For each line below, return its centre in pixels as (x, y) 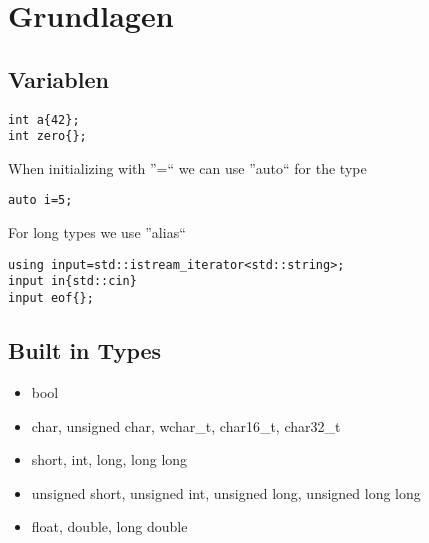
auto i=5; (40, 200)
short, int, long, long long (109, 459)
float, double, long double (109, 526)
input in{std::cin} (72, 281)
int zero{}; (47, 136)
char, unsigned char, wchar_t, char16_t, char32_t (186, 425)
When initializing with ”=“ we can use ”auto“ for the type (187, 167)
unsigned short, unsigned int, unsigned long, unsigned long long (226, 492)
